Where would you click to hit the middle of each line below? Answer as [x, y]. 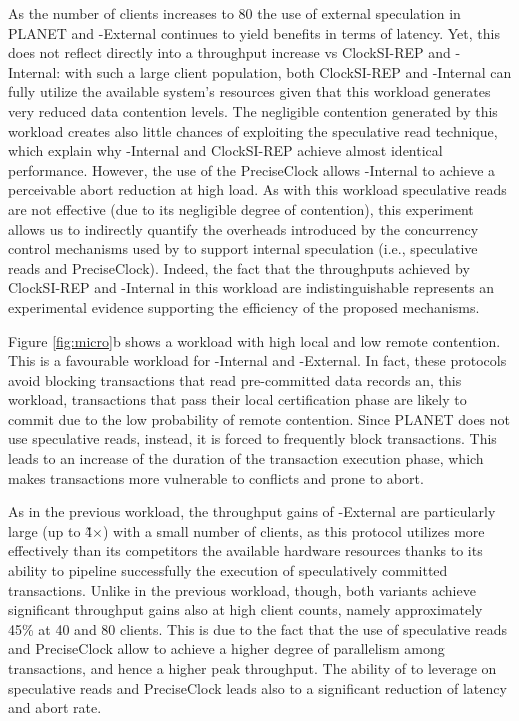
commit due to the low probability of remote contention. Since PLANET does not [259, 418]
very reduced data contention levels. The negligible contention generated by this [253, 110]
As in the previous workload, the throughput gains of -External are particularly [252, 511]
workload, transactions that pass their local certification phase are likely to [237, 399]
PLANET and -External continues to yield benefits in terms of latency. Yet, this [254, 32]
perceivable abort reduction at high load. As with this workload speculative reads [257, 189]
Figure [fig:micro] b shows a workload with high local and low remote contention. [254, 340]
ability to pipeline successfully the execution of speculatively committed [228, 570]
